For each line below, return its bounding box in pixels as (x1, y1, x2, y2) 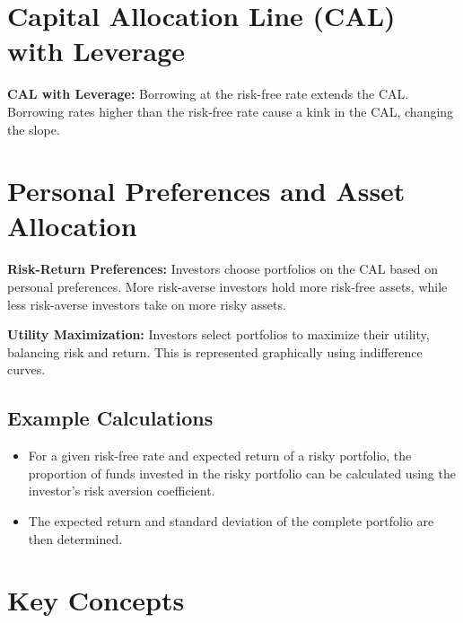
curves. (7, 360, 46, 379)
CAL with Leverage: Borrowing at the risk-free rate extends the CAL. (7, 84, 409, 103)
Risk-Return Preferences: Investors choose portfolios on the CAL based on (7, 259, 439, 278)
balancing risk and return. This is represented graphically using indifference (7, 342, 423, 361)
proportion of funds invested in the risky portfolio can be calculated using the (28, 463, 456, 482)
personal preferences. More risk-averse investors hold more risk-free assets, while (7, 277, 448, 295)
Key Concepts (7, 582, 185, 619)
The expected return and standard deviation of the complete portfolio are (28, 511, 434, 530)
